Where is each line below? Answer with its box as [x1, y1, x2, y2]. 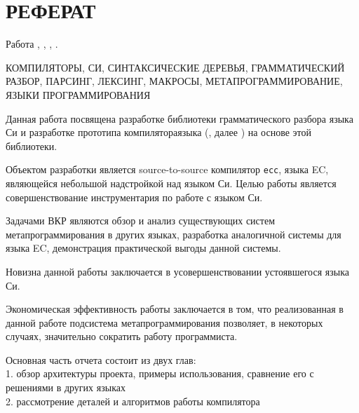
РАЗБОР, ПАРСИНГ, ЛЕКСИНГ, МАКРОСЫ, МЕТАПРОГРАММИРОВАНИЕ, [6, 74, 343, 88]
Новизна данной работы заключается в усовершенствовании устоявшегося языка [6, 264, 349, 278]
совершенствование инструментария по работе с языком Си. [6, 189, 263, 204]
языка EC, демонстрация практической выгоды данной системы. [6, 241, 281, 255]
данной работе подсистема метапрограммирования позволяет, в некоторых [6, 315, 323, 330]
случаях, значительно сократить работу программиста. [6, 329, 238, 344]
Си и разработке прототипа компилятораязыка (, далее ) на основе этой [6, 125, 312, 140]
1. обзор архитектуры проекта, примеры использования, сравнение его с [6, 366, 314, 381]
